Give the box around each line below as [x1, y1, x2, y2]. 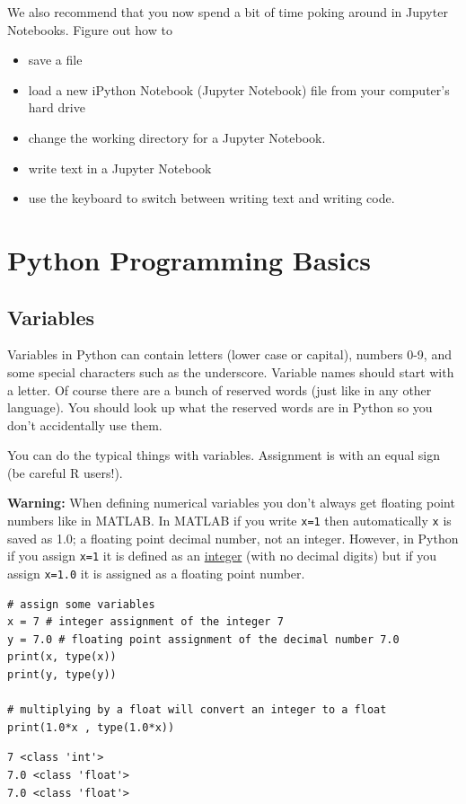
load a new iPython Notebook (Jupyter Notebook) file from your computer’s [28, 80, 450, 99]
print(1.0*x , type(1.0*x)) [7, 720, 175, 734]
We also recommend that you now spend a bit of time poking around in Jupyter [7, 3, 448, 21]
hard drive [28, 98, 85, 117]
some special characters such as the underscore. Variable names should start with [7, 362, 454, 381]
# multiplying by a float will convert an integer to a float [7, 703, 387, 717]
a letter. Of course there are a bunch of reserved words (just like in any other [7, 380, 432, 399]
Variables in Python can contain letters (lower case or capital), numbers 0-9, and [7, 345, 452, 364]
